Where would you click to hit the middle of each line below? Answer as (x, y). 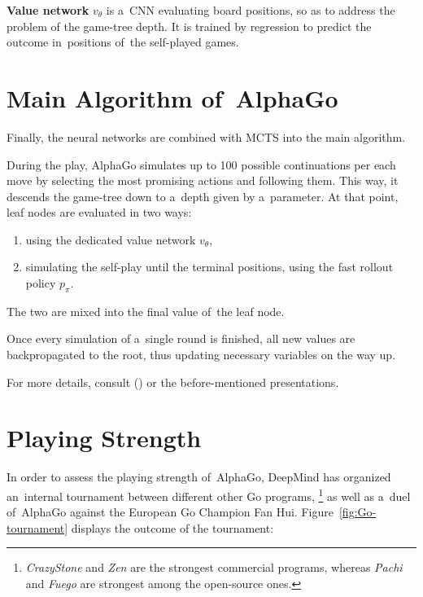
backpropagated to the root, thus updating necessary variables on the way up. (201, 355)
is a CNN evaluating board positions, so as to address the (251, 10)
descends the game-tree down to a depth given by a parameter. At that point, (203, 196)
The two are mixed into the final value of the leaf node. (146, 311)
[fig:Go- (358, 512)
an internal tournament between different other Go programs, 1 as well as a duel (209, 494)
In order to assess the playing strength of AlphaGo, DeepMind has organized (199, 477)
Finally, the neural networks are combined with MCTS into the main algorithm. (206, 136)
